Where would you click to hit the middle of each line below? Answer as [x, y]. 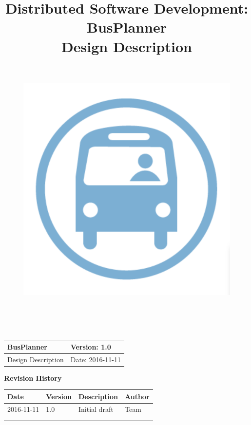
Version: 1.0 [91, 346]
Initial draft [96, 409]
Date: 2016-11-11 [96, 359]
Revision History [33, 378]
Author [137, 396]
